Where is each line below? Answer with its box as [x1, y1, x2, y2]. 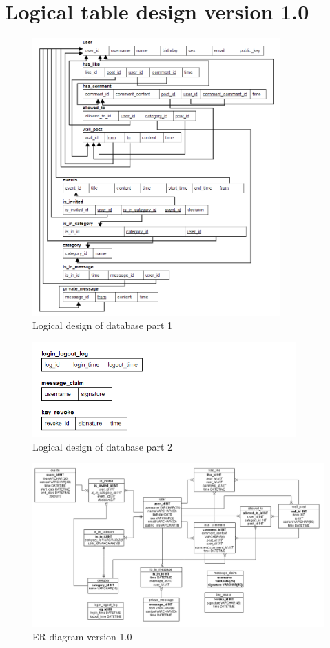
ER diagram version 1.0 [32, 629, 132, 643]
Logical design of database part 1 [32, 318, 172, 333]
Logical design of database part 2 [32, 439, 172, 453]
